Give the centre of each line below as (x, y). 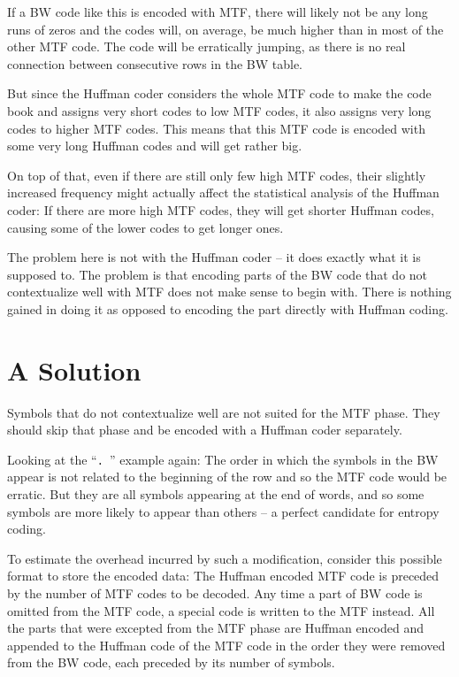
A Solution (74, 369)
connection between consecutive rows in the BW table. (155, 63)
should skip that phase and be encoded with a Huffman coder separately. (205, 430)
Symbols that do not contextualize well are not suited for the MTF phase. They (224, 412)
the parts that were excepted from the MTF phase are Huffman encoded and (216, 628)
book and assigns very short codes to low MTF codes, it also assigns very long (219, 110)
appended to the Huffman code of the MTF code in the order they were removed (226, 645)
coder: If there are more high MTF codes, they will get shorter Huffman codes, (221, 209)
